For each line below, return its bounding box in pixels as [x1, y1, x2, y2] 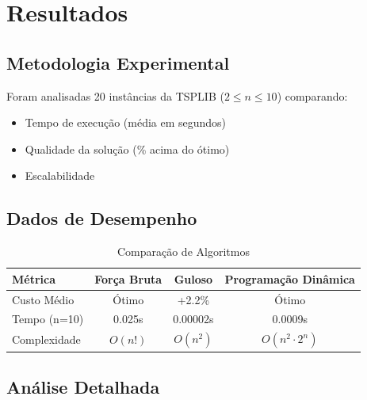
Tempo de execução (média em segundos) [25, 114, 227, 131]
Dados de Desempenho [6, 206, 197, 230]
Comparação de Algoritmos [117, 243, 250, 260]
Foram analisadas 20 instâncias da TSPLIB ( [6, 87, 224, 104]
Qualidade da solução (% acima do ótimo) [25, 140, 230, 157]
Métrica [12, 270, 56, 287]
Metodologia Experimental [6, 50, 230, 74]
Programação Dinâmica [224, 270, 355, 287]
